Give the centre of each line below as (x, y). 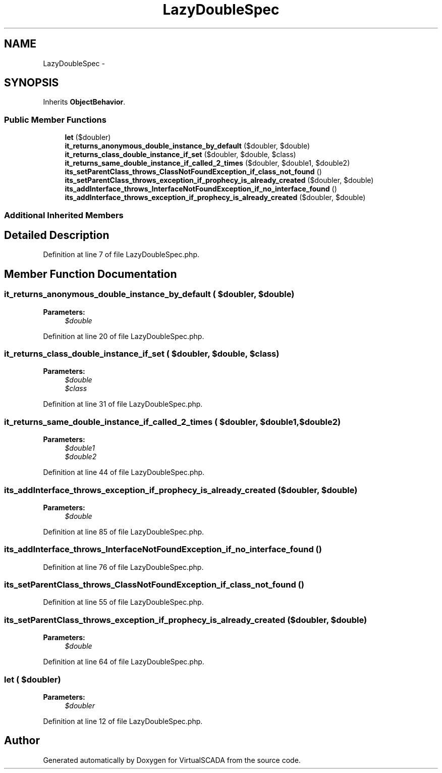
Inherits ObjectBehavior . (84, 102)
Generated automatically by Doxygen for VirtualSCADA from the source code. (172, 760)
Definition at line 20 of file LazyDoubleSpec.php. (124, 336)
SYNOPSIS (32, 83)
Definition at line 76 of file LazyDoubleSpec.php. (123, 567)
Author (22, 741)
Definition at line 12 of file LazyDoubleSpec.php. (123, 721)
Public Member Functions (55, 119)
